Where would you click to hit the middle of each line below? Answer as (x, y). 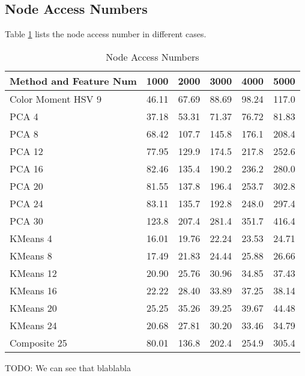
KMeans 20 (33, 308)
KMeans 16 (33, 290)
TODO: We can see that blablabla (68, 367)
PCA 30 (26, 220)
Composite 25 (38, 342)
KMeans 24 (33, 325)
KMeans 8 (31, 255)
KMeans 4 (31, 238)
